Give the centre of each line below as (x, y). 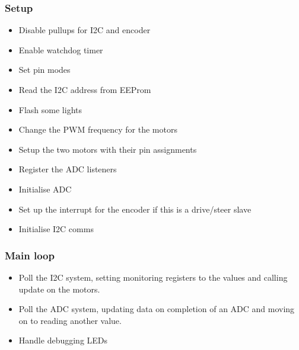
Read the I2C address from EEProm (85, 89)
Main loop (30, 255)
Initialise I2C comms (56, 229)
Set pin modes (44, 70)
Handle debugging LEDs (63, 340)
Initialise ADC (45, 189)
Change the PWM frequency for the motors (98, 129)
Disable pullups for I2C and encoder (85, 30)
